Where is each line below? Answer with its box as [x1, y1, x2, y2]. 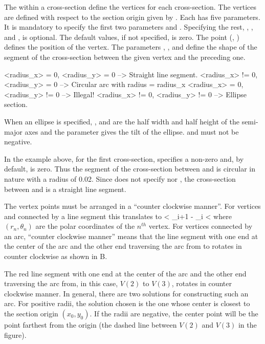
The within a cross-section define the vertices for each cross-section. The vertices [4, 2, 257, 12]
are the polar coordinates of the [35, 221, 135, 231]
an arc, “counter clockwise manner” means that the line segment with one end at [4, 230, 258, 241]
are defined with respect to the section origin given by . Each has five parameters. [4, 11, 260, 22]
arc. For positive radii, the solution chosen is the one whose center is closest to [4, 298, 250, 309]
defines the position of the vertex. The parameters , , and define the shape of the [4, 41, 257, 52]
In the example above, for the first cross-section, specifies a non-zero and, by [4, 153, 244, 164]
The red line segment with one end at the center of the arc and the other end [4, 268, 247, 278]
